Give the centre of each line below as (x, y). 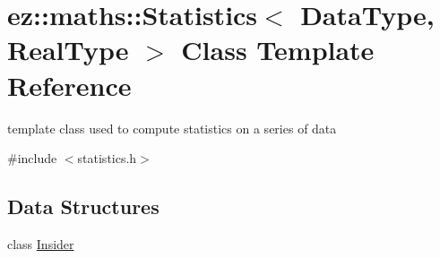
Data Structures (83, 206)
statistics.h (107, 158)
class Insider (41, 243)
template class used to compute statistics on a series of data (172, 128)
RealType (68, 50)
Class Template (278, 50)
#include (32, 158)
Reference (69, 85)
